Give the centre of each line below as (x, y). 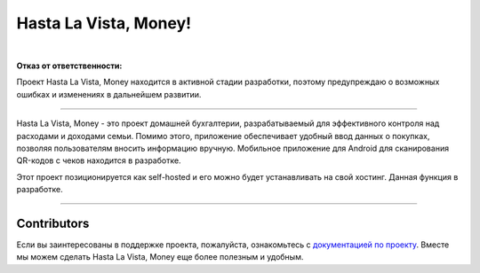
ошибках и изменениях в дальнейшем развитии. (109, 94)
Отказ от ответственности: (69, 66)
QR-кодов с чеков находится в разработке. (99, 160)
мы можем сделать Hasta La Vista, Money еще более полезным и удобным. (160, 257)
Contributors (53, 223)
